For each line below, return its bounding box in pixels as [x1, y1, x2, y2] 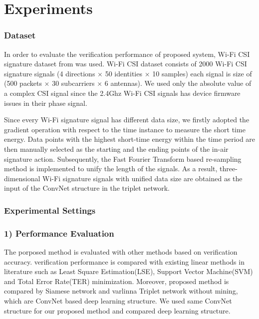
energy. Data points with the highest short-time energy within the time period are [4, 134, 256, 144]
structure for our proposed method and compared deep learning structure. [4, 305, 231, 316]
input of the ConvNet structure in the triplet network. [4, 183, 170, 193]
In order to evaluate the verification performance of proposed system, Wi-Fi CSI [4, 48, 250, 59]
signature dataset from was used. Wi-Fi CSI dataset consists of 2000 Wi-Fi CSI [4, 58, 247, 69]
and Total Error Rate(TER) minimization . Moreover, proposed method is [4, 276, 229, 286]
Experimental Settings [4, 204, 96, 216]
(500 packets [4, 78, 42, 88]
